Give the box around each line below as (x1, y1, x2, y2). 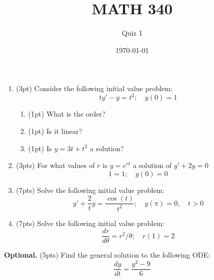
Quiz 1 (121, 27, 143, 38)
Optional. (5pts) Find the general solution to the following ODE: (4, 249, 210, 260)
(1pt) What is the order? (28, 108, 106, 119)
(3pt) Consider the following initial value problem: (16, 83, 173, 94)
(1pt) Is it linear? (28, 126, 82, 136)
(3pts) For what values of (16, 160, 95, 171)
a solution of (133, 160, 172, 171)
